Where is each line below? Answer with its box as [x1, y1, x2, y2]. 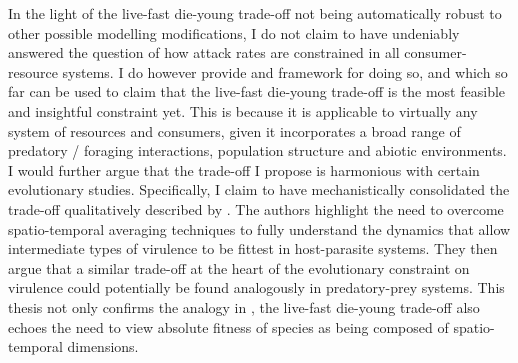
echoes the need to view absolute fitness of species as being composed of [8, 316, 449, 337]
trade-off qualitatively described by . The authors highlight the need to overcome [8, 198, 504, 219]
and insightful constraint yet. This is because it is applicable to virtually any [8, 100, 478, 121]
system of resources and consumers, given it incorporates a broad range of [8, 120, 461, 141]
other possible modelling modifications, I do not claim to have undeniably [8, 22, 460, 43]
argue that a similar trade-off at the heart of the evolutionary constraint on [8, 257, 470, 278]
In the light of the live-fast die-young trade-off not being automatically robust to [8, 3, 502, 23]
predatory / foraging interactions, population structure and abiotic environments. [8, 140, 507, 161]
